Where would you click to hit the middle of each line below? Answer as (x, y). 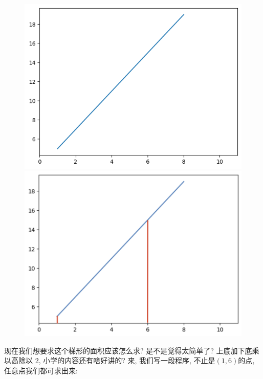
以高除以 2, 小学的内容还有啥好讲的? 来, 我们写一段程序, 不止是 (110, 360)
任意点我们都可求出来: (41, 370)
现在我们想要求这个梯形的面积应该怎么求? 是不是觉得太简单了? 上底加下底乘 (132, 350)
